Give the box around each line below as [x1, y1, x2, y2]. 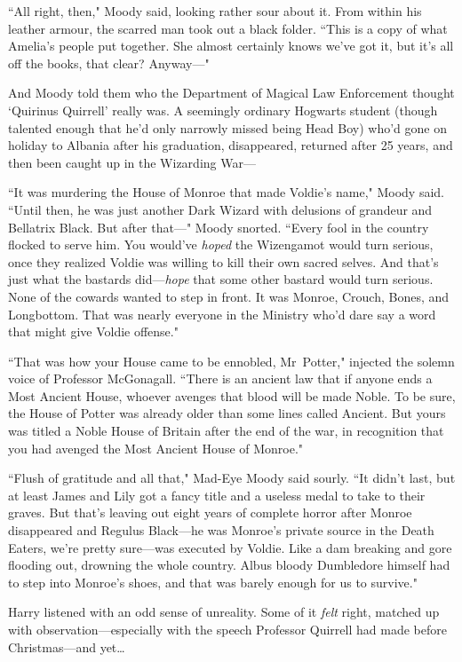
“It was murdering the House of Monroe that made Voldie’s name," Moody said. [8, 183, 444, 201]
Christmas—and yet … [8, 637, 125, 656]
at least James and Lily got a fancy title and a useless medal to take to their [8, 485, 426, 504]
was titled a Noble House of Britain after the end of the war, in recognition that [8, 422, 444, 440]
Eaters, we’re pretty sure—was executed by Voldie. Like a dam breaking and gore [8, 538, 452, 556]
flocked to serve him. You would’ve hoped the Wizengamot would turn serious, [8, 235, 434, 254]
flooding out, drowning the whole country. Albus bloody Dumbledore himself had [8, 556, 450, 574]
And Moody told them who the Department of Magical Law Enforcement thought [8, 83, 455, 102]
